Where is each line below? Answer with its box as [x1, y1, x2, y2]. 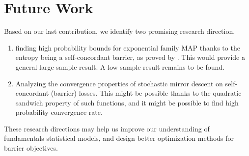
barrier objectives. [4, 143, 58, 153]
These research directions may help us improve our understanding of [4, 123, 210, 133]
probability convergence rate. [15, 107, 103, 117]
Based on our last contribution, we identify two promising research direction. [4, 26, 235, 36]
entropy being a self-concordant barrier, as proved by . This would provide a [15, 52, 245, 62]
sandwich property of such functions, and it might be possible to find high [15, 97, 239, 107]
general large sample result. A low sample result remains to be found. [15, 61, 225, 72]
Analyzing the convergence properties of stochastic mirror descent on [15, 78, 223, 88]
